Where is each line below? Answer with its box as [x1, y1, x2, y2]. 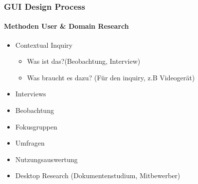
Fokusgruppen [15, 121, 57, 131]
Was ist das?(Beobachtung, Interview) [27, 56, 141, 66]
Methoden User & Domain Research [4, 21, 129, 31]
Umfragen [15, 138, 45, 148]
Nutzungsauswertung [15, 154, 78, 164]
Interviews [15, 89, 46, 99]
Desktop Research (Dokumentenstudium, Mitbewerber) [15, 170, 180, 181]
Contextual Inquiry [15, 39, 72, 50]
